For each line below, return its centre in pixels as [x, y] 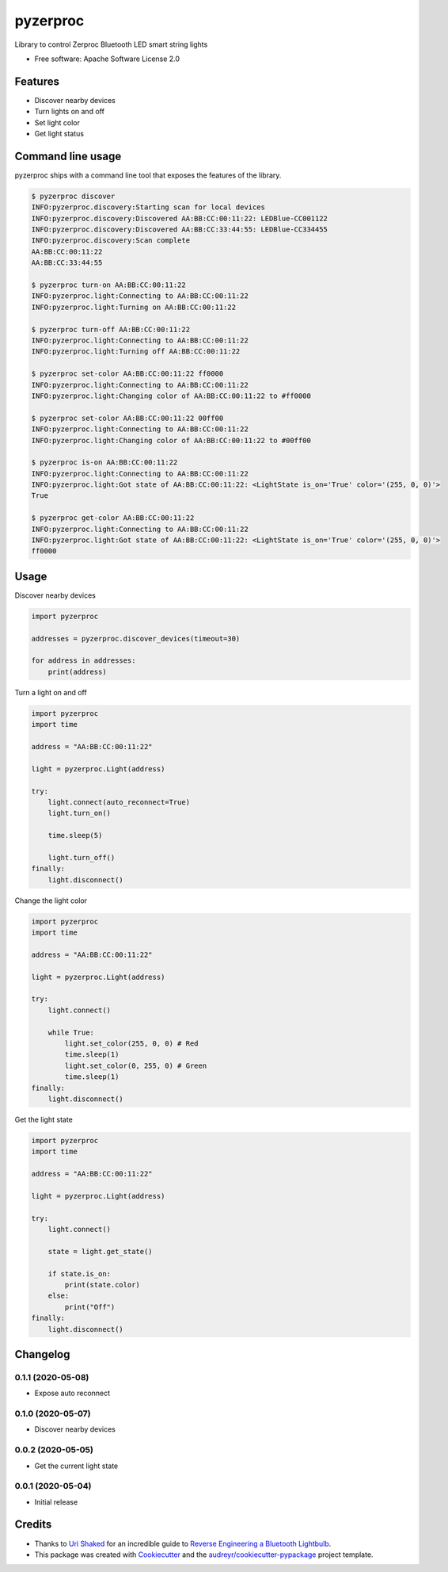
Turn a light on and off [51, 692]
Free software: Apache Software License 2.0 [107, 59]
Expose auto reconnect [72, 1393]
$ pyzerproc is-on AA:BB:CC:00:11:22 [104, 463]
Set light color [57, 122]
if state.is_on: [79, 1274]
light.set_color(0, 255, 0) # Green [136, 1065]
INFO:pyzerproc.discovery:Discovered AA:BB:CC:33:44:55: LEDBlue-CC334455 [180, 229]
